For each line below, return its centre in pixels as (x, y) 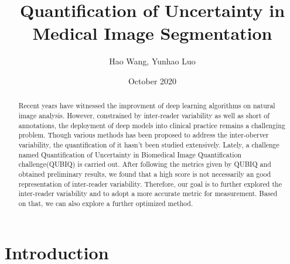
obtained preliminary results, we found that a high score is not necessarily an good (145, 174)
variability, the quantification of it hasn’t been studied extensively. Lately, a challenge (149, 144)
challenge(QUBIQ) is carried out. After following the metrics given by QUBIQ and (145, 164)
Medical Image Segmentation (152, 33)
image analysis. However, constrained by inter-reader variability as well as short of (144, 115)
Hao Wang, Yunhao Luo (152, 61)
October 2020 (152, 80)
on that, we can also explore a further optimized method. (106, 203)
